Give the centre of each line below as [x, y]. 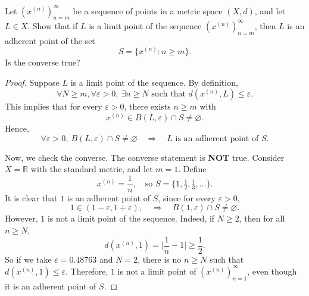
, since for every [187, 197]
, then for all [262, 218]
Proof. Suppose [32, 82]
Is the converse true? [43, 62]
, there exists [147, 106]
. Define [192, 169]
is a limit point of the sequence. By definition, [154, 82]
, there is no [160, 259]
